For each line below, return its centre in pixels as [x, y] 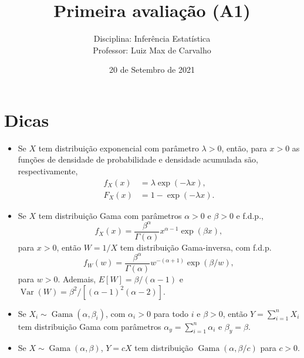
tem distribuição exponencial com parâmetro [119, 148]
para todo [171, 313]
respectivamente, [48, 171]
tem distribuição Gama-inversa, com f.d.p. [196, 247]
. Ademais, [77, 279]
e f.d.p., [250, 215]
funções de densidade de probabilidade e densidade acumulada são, [138, 159]
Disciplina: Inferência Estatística [152, 38]
